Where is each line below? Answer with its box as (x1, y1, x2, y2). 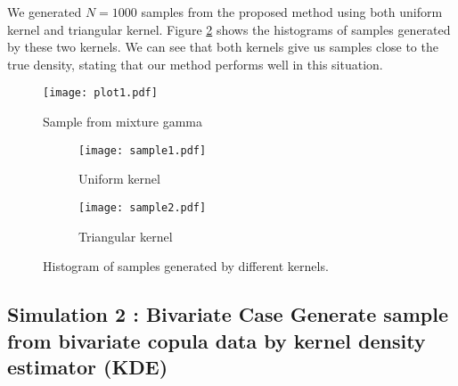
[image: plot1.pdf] (43, 86, 158, 100)
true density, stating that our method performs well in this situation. (7, 54, 383, 73)
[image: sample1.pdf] (78, 144, 207, 157)
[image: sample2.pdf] (78, 201, 207, 214)
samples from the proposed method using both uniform (141, 3, 443, 21)
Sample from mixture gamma (43, 112, 202, 131)
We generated (7, 3, 82, 21)
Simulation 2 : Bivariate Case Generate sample (7, 300, 448, 328)
